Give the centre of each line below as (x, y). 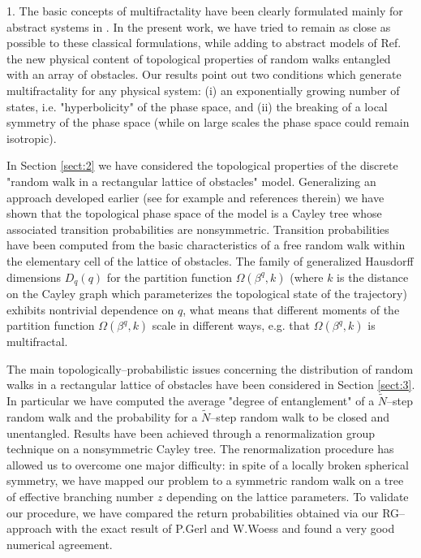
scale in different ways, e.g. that (231, 325)
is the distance (373, 277)
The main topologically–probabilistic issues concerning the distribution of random (210, 368)
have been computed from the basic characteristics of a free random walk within (206, 245)
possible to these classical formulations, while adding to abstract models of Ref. (204, 43)
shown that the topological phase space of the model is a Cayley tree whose (194, 213)
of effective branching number (80, 496)
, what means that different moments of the (291, 309)
